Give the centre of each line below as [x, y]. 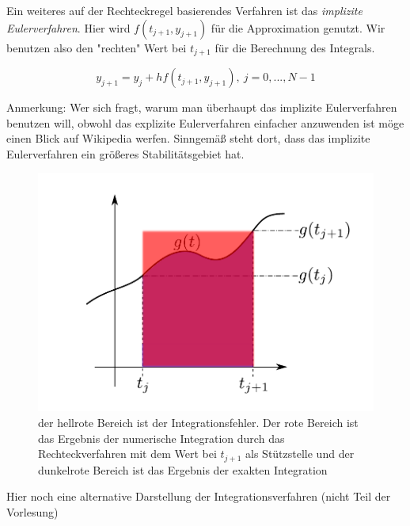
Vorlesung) [32, 511]
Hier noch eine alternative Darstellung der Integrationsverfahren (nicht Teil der [199, 496]
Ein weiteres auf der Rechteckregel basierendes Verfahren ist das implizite [184, 10]
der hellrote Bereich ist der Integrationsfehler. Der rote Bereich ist [198, 422]
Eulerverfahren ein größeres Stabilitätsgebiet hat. [125, 153]
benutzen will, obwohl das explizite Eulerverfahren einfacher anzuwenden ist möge [205, 122]
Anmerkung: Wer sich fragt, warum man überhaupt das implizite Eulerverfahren [202, 107]
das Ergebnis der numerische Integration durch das [161, 438]
